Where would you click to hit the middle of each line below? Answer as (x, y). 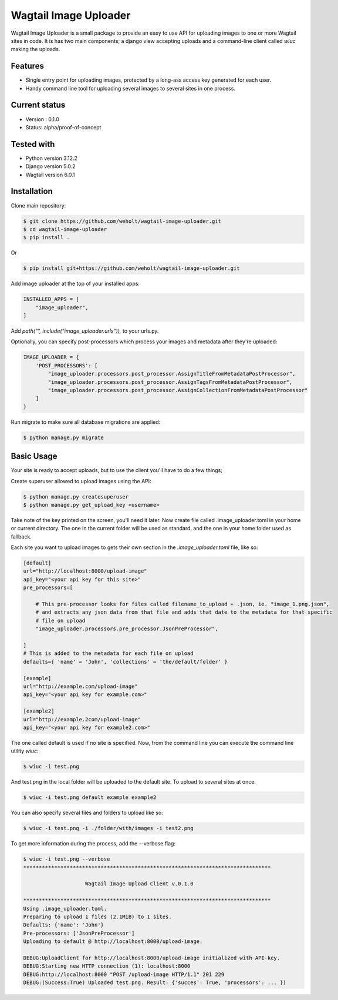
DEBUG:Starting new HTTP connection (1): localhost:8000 (107, 966)
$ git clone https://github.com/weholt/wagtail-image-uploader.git (122, 221)
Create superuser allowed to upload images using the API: (81, 481)
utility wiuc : (25, 751)
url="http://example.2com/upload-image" (82, 719)
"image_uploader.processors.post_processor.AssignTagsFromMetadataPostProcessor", (170, 382)
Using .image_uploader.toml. (65, 909)
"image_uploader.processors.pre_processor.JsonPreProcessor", (127, 629)
